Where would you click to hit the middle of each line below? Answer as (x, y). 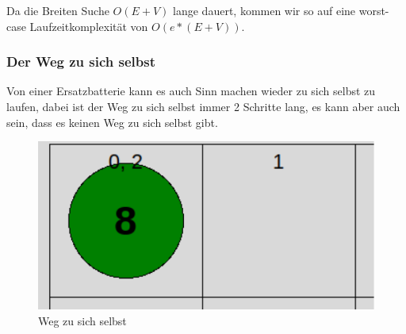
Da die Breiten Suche (58, 10)
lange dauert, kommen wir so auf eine (264, 10)
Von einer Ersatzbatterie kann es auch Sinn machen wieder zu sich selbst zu (191, 91)
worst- (374, 10)
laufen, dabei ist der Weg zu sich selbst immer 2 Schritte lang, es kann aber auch (203, 106)
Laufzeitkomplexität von (89, 26)
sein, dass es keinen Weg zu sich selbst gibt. (112, 122)
